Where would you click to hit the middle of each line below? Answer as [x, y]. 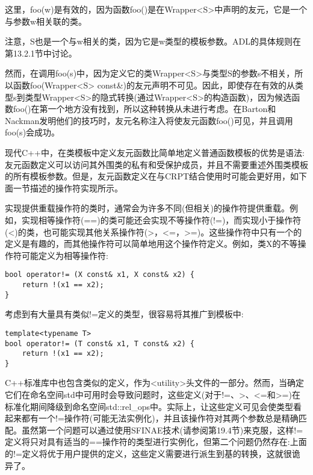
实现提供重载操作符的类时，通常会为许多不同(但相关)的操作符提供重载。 [147, 208]
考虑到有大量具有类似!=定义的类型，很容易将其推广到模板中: [124, 314]
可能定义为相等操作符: [65, 255]
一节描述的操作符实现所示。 [68, 188]
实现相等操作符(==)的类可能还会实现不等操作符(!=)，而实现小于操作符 [161, 219]
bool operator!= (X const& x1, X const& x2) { [100, 275]
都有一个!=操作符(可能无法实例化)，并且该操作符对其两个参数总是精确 [160, 418]
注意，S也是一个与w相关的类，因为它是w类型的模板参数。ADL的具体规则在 [153, 41]
